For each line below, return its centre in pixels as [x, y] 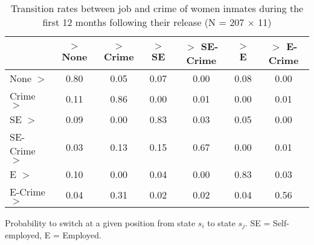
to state [221, 223]
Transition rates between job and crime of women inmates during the [157, 8]
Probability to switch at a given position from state [100, 223]
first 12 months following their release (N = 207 [143, 22]
